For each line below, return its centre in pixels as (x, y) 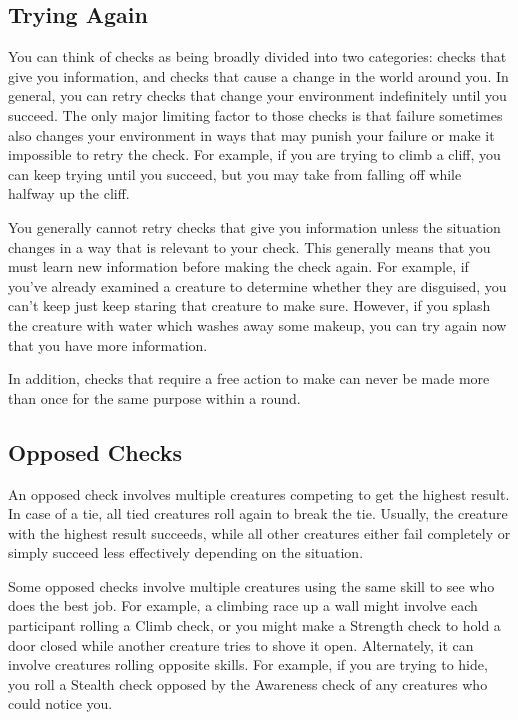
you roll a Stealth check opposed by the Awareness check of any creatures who (248, 683)
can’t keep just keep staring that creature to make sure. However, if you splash (249, 305)
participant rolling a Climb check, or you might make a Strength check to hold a (254, 625)
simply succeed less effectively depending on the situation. (186, 552)
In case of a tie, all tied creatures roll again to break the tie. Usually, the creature (258, 513)
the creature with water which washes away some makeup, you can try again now (257, 324)
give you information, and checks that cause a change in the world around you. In (258, 75)
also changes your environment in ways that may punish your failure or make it (251, 134)
